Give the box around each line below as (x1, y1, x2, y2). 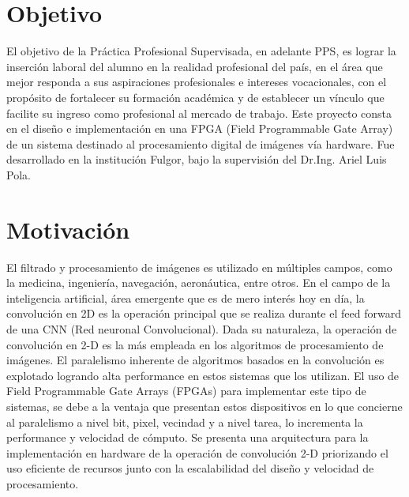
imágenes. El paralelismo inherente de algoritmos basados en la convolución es (6, 352, 385, 368)
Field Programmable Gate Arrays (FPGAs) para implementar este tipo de (6, 382, 366, 399)
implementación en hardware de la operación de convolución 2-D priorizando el (6, 444, 388, 461)
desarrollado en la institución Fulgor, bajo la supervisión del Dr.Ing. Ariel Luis (6, 151, 387, 168)
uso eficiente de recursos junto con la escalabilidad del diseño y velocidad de (6, 460, 374, 476)
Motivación (6, 213, 130, 245)
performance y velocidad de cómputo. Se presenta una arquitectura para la (6, 429, 369, 446)
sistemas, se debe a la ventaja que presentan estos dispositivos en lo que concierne (6, 397, 403, 414)
